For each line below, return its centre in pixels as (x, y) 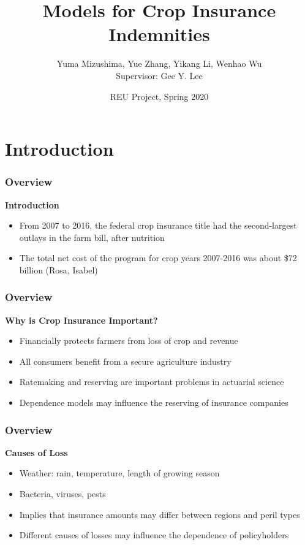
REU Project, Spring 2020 (159, 96)
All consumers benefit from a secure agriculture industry (125, 361)
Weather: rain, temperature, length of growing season (119, 473)
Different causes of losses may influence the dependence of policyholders (154, 535)
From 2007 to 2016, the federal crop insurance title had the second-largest (158, 225)
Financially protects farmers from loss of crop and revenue (129, 341)
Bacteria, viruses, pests (62, 494)
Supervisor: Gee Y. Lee (159, 75)
